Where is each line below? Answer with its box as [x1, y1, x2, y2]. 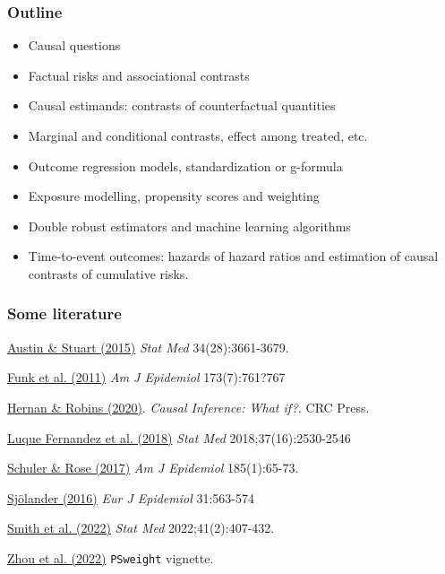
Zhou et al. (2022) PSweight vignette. [7, 548, 214, 567]
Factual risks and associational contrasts [28, 65, 250, 84]
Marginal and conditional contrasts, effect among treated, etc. [28, 126, 368, 144]
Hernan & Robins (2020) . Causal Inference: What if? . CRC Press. [7, 397, 370, 416]
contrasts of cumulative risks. [28, 264, 189, 283]
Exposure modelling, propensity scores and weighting [28, 187, 320, 205]
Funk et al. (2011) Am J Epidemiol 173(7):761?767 [7, 368, 286, 387]
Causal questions [28, 36, 121, 55]
